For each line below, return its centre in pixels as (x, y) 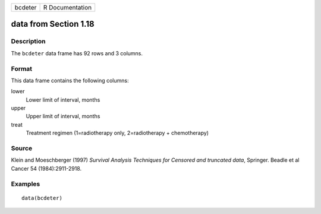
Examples (26, 184)
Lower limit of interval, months (63, 100)
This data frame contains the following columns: (70, 80)
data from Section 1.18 (53, 24)
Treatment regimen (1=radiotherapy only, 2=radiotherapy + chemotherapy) (117, 133)
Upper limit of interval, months (63, 117)
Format (22, 68)
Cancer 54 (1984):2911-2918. (46, 168)
